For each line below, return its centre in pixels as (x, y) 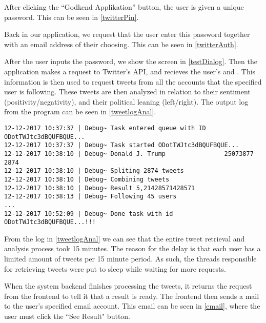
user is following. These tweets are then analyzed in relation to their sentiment (127, 92)
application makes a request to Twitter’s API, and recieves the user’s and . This (130, 71)
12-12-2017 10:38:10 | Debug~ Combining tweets (87, 179)
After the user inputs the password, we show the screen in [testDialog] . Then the (131, 61)
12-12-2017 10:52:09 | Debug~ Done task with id (89, 214)
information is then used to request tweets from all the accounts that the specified (133, 81)
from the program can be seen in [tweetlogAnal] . (80, 112)
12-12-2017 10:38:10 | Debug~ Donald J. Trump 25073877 (129, 154)
